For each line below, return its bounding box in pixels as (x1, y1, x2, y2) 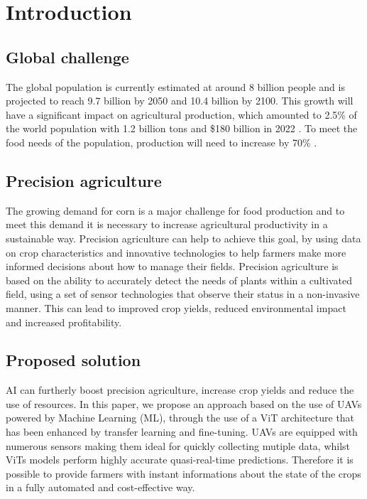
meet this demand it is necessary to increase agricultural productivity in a (6, 217, 328, 232)
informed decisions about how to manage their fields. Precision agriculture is (6, 259, 339, 274)
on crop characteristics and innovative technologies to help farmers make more (6, 245, 346, 259)
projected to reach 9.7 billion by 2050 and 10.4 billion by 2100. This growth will (6, 93, 354, 108)
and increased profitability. (6, 314, 122, 329)
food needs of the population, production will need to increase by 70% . (6, 134, 317, 149)
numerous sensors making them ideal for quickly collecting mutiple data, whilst (6, 438, 351, 453)
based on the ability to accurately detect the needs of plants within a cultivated (6, 272, 352, 287)
